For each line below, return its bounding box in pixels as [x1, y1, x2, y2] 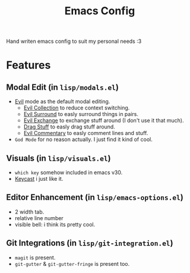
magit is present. [14, 254, 56, 261]
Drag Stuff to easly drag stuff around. [23, 123, 116, 130]
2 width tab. [14, 208, 45, 215]
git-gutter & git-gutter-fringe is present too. [14, 260, 130, 267]
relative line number [14, 214, 64, 221]
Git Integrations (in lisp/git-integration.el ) [6, 238, 173, 248]
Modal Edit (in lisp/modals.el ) [6, 82, 119, 92]
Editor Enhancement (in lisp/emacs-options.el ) [6, 192, 184, 203]
